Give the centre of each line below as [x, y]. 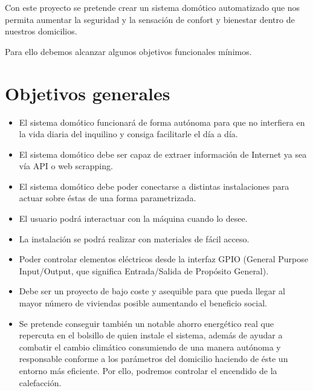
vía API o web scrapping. [66, 166]
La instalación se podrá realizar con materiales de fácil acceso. [134, 238]
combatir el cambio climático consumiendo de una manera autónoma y [150, 347]
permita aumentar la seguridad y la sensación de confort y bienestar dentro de [150, 19]
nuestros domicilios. [41, 31]
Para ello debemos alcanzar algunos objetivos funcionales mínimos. [128, 51]
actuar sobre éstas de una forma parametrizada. [108, 198]
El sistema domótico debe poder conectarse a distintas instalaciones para [154, 186]
